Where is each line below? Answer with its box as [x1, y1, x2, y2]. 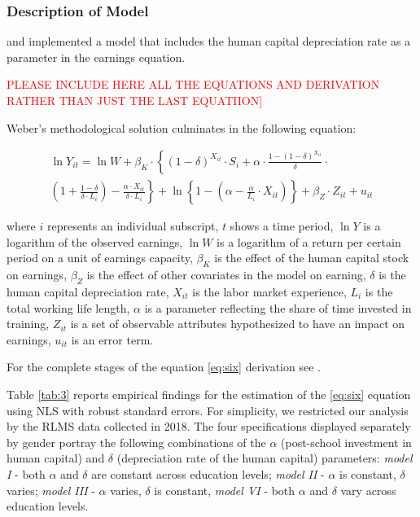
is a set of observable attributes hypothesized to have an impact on [70, 315, 405, 332]
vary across [340, 481, 396, 498]
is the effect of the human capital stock [214, 249, 409, 266]
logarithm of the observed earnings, [7, 233, 183, 250]
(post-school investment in [281, 433, 412, 450]
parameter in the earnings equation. [7, 48, 186, 65]
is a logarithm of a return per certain [217, 233, 401, 250]
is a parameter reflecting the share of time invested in [144, 299, 412, 316]
